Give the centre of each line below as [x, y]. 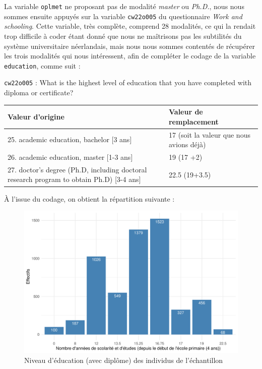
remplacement [193, 121]
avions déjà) [187, 144]
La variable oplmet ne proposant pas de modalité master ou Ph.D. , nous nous [124, 6]
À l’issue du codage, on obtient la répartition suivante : [89, 198]
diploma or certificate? [39, 92]
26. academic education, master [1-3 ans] [70, 157]
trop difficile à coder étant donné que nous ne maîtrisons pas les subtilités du [123, 36]
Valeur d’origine [36, 116]
